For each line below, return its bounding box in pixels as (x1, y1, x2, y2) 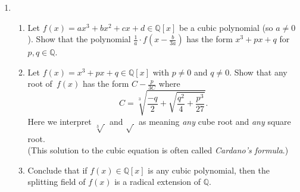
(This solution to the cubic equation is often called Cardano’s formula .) (27, 144, 289, 156)
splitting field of (27, 175, 86, 188)
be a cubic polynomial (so (179, 21, 273, 33)
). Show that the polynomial (27, 33, 131, 45)
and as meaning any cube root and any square (109, 115, 291, 127)
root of (27, 77, 52, 90)
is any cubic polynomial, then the (148, 163, 270, 176)
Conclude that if (27, 163, 87, 176)
